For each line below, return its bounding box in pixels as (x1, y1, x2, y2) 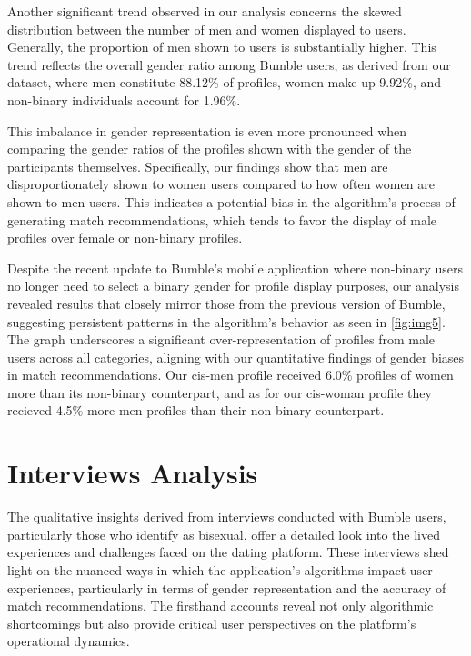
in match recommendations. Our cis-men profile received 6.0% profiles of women (7, 365, 454, 384)
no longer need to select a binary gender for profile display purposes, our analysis (7, 276, 459, 295)
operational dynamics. (7, 631, 130, 651)
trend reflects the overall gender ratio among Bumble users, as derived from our (7, 55, 451, 74)
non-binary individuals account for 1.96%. (7, 90, 241, 109)
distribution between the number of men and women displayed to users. (7, 19, 406, 38)
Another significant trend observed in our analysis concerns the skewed (7, 2, 402, 20)
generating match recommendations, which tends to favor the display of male (7, 210, 437, 229)
